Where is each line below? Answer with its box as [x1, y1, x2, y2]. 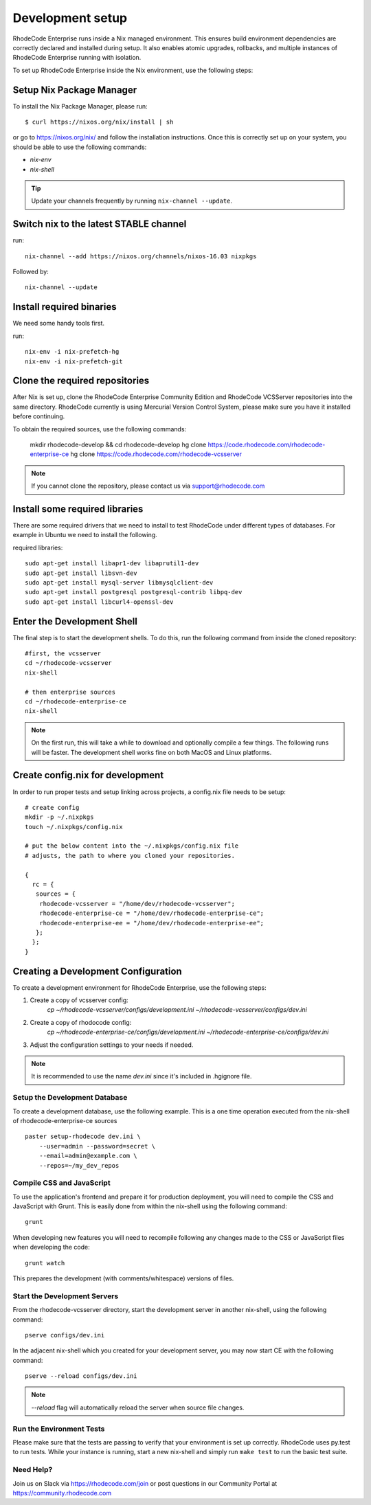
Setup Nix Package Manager [12, 84, 137, 95]
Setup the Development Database [12, 1093, 128, 1102]
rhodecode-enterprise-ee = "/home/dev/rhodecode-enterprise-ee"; [38, 919, 265, 927]
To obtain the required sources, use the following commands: [12, 425, 187, 433]
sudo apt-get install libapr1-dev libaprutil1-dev [25, 560, 199, 567]
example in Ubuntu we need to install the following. [12, 531, 157, 539]
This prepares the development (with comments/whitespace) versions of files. [12, 1274, 234, 1282]
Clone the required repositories [12, 375, 150, 387]
